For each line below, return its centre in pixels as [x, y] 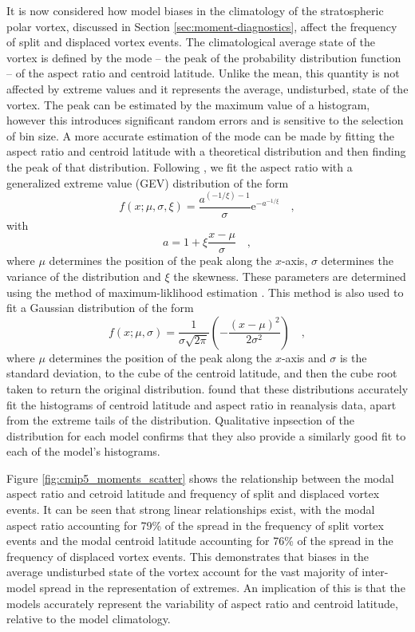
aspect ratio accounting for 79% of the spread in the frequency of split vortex [195, 525]
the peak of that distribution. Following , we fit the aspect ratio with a [180, 166]
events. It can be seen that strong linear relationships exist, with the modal [191, 510]
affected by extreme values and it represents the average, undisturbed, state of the [207, 88]
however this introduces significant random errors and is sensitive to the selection [205, 120]
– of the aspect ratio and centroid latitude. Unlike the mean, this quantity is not [203, 73]
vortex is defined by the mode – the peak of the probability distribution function [204, 57]
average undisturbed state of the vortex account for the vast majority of [182, 572]
